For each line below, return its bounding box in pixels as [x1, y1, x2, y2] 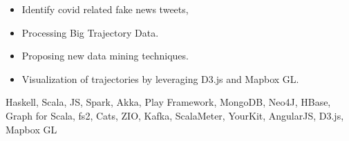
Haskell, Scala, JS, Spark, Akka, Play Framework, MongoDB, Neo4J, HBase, [6, 95, 331, 109]
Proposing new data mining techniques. [21, 48, 189, 63]
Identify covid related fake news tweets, [21, 2, 189, 16]
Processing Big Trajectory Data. [21, 25, 159, 39]
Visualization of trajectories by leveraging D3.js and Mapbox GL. [21, 71, 299, 86]
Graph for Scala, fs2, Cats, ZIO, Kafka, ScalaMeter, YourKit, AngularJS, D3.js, [6, 108, 344, 122]
